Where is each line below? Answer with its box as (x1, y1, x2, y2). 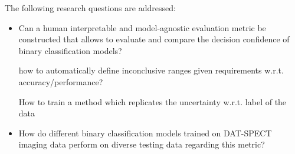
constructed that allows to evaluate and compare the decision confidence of (18, 33, 290, 45)
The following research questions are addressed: (5, 2, 176, 14)
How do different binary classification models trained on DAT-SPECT (18, 126, 272, 139)
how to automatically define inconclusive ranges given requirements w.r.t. (18, 64, 284, 76)
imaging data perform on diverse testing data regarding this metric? (18, 138, 265, 150)
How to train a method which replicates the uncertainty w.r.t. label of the (18, 95, 287, 108)
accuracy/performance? (18, 75, 103, 88)
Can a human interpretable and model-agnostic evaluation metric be (18, 21, 266, 34)
